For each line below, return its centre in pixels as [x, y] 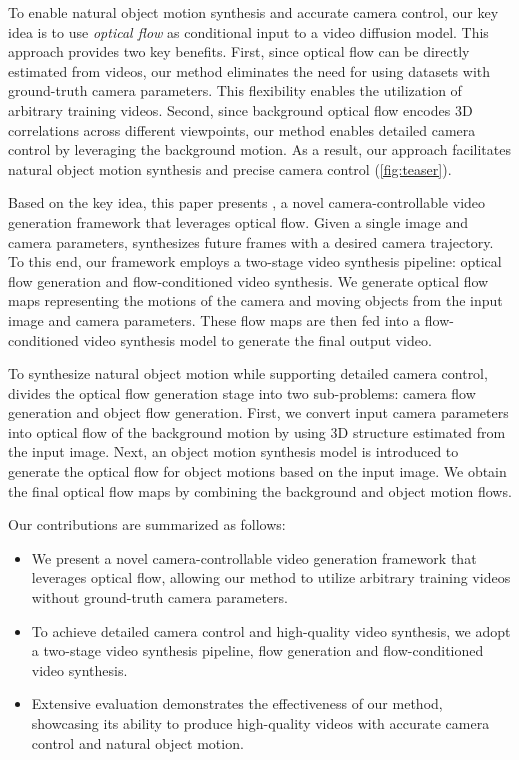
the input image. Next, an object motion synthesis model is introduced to [233, 451]
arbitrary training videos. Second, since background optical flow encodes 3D [240, 109]
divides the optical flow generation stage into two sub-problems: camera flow [242, 392]
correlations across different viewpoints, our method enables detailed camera [242, 129]
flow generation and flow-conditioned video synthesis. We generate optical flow [248, 280]
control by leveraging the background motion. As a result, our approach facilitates [259, 149]
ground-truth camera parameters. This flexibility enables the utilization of [235, 90]
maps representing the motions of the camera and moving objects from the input [255, 300]
